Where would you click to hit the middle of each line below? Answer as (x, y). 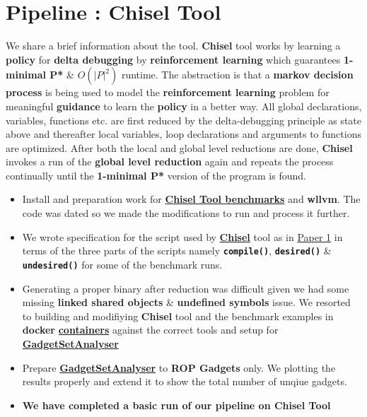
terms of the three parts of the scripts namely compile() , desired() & (177, 251)
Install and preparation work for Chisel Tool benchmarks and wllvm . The (191, 199)
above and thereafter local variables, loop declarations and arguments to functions (183, 134)
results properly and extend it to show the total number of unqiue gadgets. (185, 381)
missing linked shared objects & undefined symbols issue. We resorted (186, 302)
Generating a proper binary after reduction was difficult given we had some (186, 288)
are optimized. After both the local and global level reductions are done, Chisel (179, 147)
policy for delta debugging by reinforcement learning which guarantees (173, 59)
